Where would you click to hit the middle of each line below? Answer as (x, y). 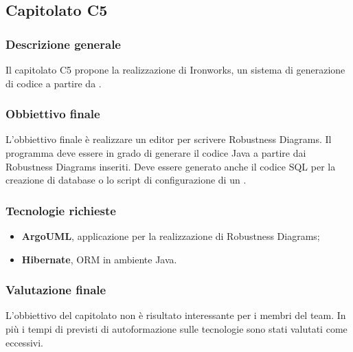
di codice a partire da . (54, 83)
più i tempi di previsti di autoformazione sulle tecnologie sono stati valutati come (176, 329)
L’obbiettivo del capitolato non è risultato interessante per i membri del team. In (176, 315)
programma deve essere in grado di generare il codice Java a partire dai (156, 153)
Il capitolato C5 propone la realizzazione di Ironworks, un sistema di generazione (175, 69)
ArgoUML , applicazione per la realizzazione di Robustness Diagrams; (171, 236)
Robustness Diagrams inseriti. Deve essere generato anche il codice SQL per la (171, 166)
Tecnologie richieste (61, 210)
